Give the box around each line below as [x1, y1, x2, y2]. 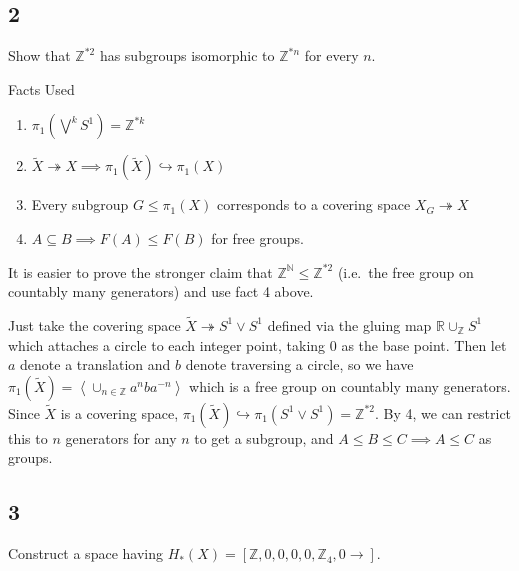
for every [304, 45, 359, 66]
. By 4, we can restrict [375, 402, 512, 423]
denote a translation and [20, 354, 171, 375]
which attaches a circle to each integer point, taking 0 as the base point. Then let [8, 334, 507, 355]
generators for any [65, 427, 177, 448]
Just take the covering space [8, 314, 181, 335]
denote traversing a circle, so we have [185, 354, 414, 375]
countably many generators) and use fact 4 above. [8, 281, 314, 302]
